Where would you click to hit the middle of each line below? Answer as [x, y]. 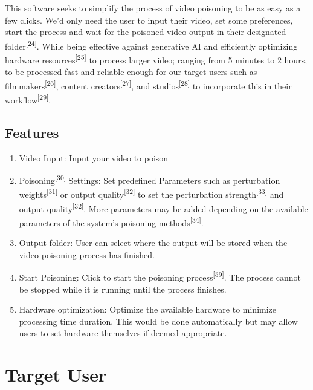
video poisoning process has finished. [87, 254]
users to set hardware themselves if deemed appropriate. [123, 333]
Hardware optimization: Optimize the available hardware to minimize [148, 309]
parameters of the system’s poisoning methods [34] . [111, 221]
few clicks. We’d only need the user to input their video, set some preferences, [149, 20]
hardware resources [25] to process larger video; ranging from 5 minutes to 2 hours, [156, 59]
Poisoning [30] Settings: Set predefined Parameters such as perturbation [150, 179]
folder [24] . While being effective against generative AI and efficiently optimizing [151, 45]
